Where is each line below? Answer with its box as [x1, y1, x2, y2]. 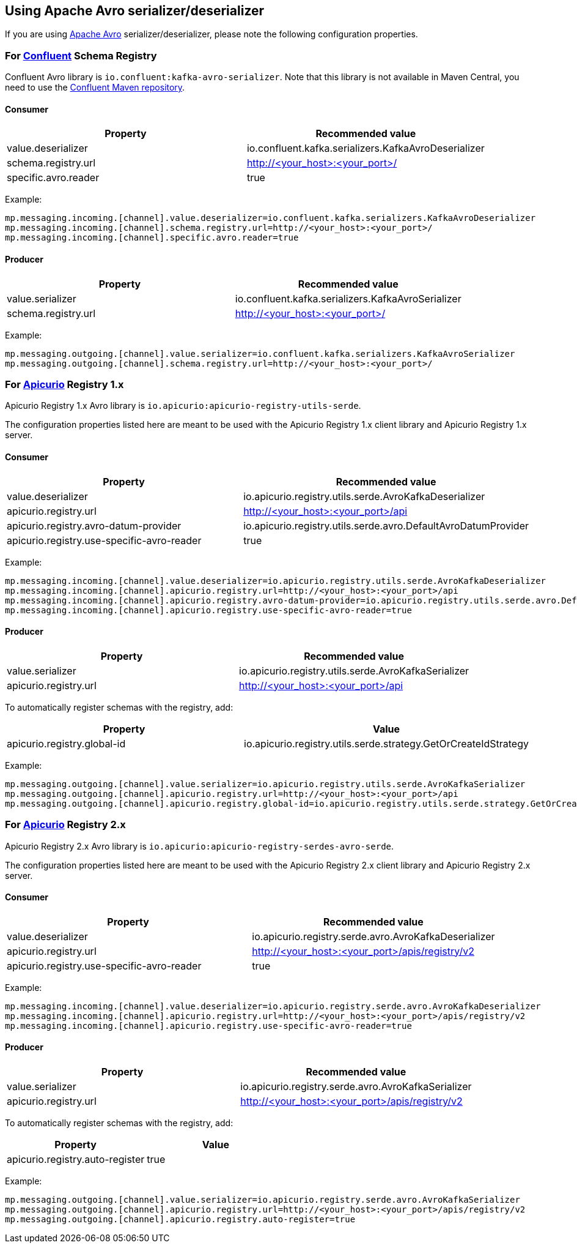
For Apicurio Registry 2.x [5, 818, 126, 831]
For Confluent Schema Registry [5, 49, 157, 62]
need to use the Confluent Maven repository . [5, 82, 185, 93]
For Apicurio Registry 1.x [5, 378, 124, 390]
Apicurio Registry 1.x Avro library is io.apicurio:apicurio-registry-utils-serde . [5, 400, 361, 411]
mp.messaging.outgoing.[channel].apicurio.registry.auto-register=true [5, 1214, 356, 1224]
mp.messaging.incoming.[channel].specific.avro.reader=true [5, 233, 299, 243]
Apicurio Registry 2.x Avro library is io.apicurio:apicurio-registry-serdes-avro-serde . [5, 840, 394, 851]
